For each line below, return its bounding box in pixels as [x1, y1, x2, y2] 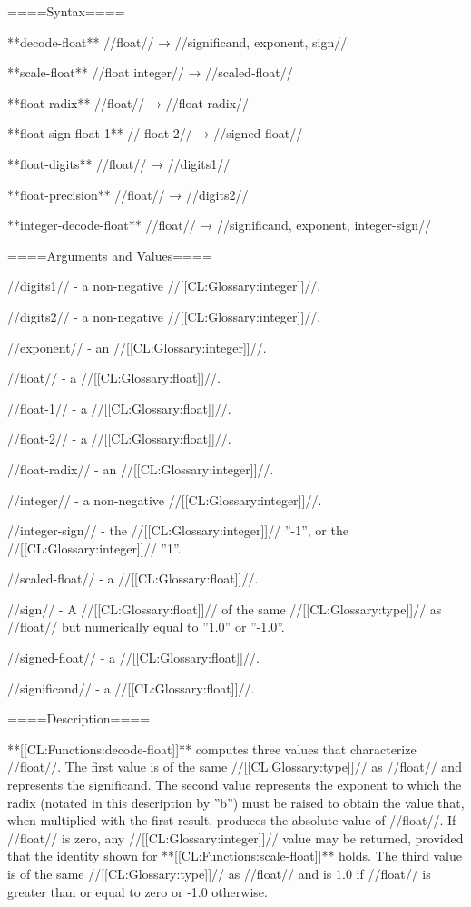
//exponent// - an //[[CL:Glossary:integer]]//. [7, 337, 267, 356]
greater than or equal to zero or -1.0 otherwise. [7, 882, 268, 901]
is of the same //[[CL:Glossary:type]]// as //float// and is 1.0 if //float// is [7, 864, 431, 882]
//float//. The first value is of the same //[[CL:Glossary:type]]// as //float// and [7, 757, 462, 776]
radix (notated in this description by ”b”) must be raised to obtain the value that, [7, 792, 465, 812]
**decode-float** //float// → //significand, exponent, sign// [7, 32, 348, 51]
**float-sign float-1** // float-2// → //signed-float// [7, 124, 303, 143]
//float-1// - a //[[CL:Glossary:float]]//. [7, 398, 231, 417]
